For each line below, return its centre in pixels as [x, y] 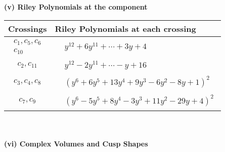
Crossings [28, 28]
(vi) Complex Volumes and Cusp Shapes [76, 143]
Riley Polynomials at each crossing [125, 28]
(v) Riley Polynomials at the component [76, 7]
